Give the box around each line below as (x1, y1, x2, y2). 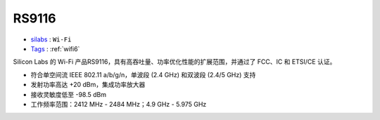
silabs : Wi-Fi (30, 35, 72, 44)
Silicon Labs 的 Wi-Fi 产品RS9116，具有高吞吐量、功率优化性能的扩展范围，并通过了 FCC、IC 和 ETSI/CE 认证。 (13, 58, 336, 66)
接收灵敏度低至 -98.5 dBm (30, 90, 107, 98)
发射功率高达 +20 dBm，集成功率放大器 (30, 81, 146, 89)
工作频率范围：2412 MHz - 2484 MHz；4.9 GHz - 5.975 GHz (30, 100, 207, 108)
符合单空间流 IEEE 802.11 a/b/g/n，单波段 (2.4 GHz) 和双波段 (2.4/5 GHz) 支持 (30, 70, 256, 79)
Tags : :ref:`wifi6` (30, 44, 80, 53)
